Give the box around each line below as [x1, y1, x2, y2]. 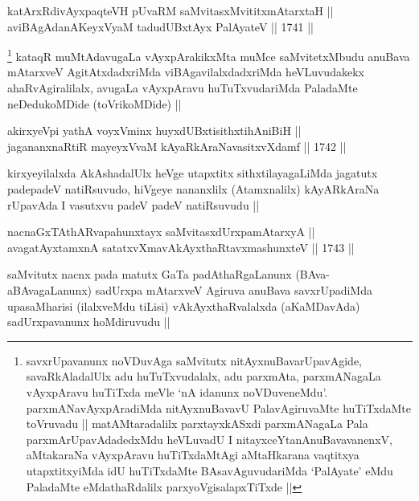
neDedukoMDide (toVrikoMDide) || [7, 95, 182, 112]
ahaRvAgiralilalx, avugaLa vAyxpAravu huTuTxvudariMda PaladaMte [7, 79, 358, 96]
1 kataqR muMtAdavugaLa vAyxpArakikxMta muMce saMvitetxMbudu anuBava [7, 46, 410, 64]
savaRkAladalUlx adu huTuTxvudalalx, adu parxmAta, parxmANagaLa [26, 368, 381, 385]
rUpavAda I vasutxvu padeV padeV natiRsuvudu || [7, 196, 260, 213]
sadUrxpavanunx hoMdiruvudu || [7, 313, 170, 330]
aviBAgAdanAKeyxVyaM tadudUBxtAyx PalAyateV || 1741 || [7, 18, 314, 35]
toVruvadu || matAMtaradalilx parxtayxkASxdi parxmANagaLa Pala [26, 415, 368, 432]
